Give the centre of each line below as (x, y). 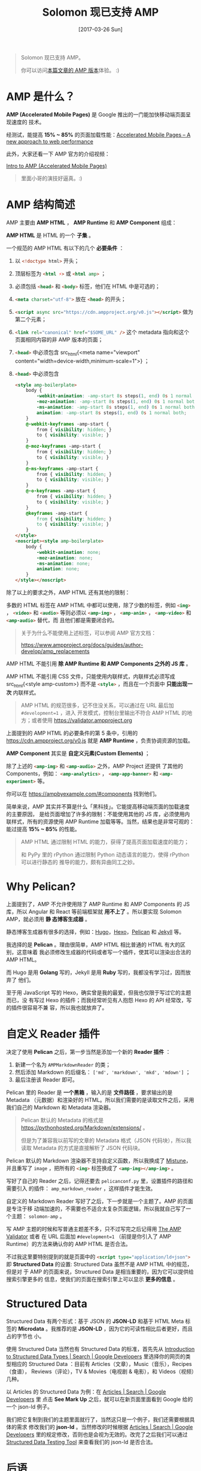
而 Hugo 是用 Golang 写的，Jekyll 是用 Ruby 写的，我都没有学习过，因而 (96, 972)
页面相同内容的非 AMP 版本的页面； (59, 339)
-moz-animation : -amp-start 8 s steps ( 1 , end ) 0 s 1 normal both (117, 402)
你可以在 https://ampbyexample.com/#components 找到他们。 (83, 793)
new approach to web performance (50, 141)
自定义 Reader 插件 (53, 1034)
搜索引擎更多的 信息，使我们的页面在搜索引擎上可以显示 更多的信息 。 (92, 1279)
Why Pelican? (41, 887)
